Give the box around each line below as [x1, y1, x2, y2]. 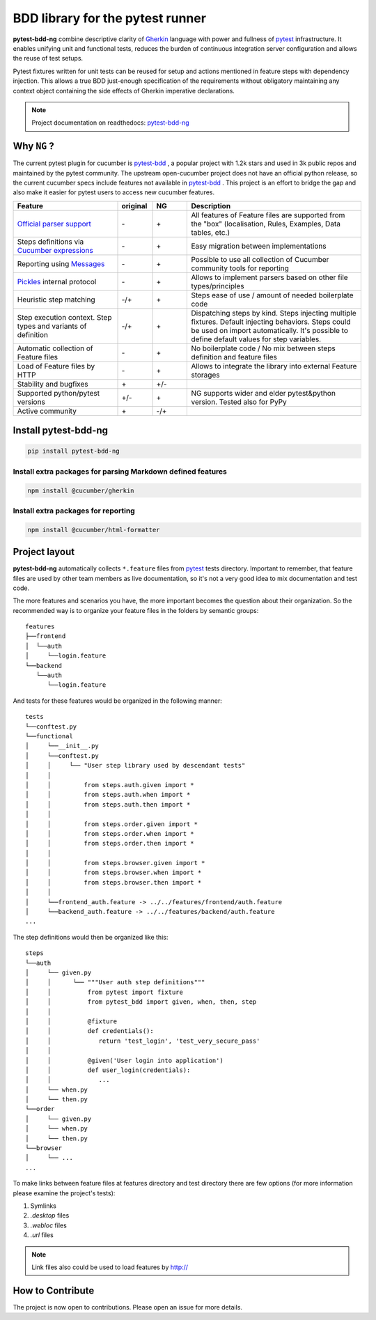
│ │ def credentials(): [25, 1027, 155, 1035]
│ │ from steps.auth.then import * [25, 800, 191, 808]
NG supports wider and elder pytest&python [191, 388, 336, 398]
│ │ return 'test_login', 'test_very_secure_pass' [25, 1036, 260, 1045]
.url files [30, 1231, 54, 1239]
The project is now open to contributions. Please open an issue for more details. [13, 1303, 243, 1311]
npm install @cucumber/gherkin [27, 486, 135, 495]
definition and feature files [191, 352, 278, 362]
